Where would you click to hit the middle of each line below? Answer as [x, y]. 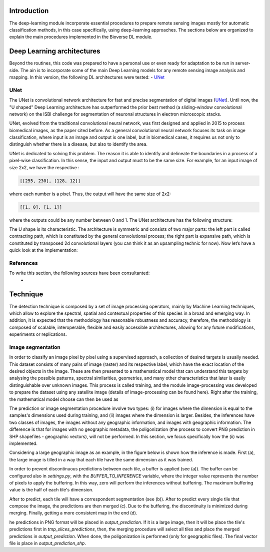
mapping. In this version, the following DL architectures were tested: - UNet [87, 77]
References [23, 263]
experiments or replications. [38, 334]
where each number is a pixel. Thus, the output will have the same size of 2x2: [90, 194]
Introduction [29, 11]
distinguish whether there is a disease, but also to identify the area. [78, 144]
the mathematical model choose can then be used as [64, 399]
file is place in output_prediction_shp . [47, 543]
